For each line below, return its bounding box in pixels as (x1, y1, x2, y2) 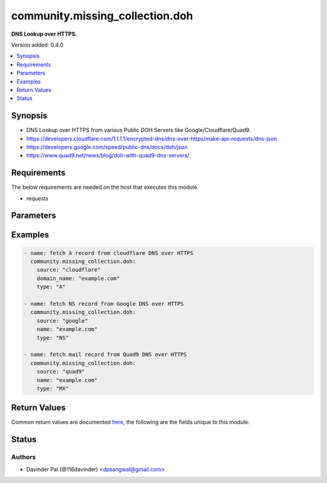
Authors (11, 453, 36, 461)
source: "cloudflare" (36, 266, 101, 274)
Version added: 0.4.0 (11, 41, 64, 48)
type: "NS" (36, 334, 69, 341)
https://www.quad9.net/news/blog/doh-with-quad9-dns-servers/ (26, 152, 190, 159)
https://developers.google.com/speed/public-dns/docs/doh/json (26, 143, 188, 151)
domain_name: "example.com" (36, 275, 121, 281)
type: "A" (36, 283, 66, 291)
